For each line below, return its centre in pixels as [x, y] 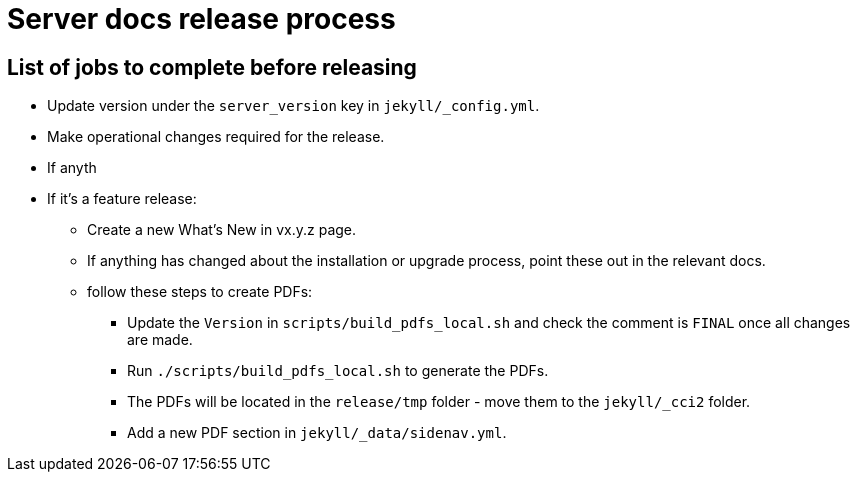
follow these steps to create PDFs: [200, 292]
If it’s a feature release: [122, 199]
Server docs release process [201, 19]
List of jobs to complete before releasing [212, 67]
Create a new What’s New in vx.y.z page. [222, 230]
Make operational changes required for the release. [216, 137]
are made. [160, 340]
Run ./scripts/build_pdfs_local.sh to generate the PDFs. [338, 371]
